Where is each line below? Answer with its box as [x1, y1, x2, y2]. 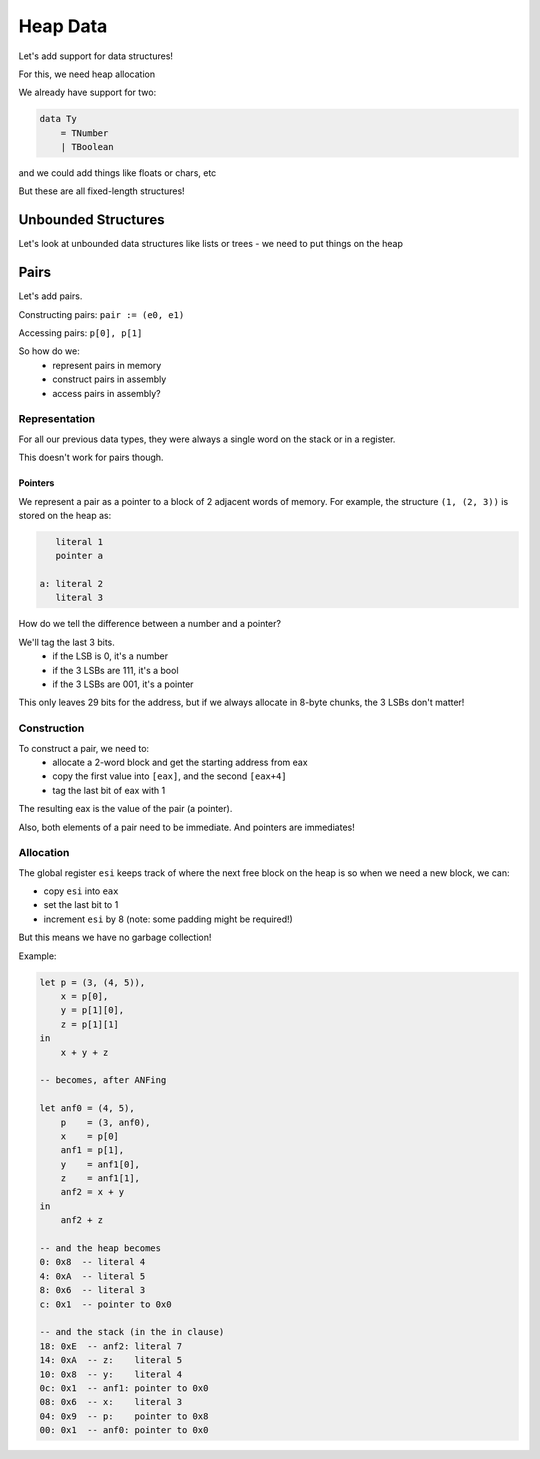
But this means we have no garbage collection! [18, 931, 212, 944]
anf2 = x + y [60, 1186, 125, 1198]
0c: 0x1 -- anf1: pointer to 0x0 [39, 1382, 209, 1394]
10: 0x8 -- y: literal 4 [39, 1368, 183, 1380]
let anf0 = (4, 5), [39, 1103, 135, 1114]
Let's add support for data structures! [18, 50, 174, 62]
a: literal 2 [39, 578, 104, 590]
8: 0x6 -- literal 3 [39, 1285, 146, 1296]
